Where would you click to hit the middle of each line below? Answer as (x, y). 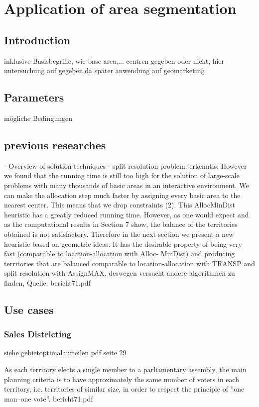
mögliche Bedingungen (38, 118)
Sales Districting (38, 334)
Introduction (37, 40)
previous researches (55, 145)
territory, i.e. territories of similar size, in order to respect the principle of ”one (124, 389)
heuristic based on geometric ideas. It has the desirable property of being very (123, 244)
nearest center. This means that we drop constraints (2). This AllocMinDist (120, 205)
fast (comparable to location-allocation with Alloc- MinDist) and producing (120, 254)
